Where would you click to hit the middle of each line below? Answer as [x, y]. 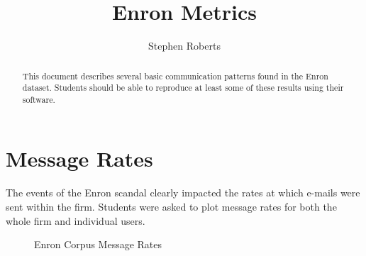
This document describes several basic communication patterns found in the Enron [175, 76]
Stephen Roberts [184, 46]
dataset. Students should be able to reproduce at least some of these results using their [183, 88]
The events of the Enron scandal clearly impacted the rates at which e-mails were [183, 193]
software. [39, 99]
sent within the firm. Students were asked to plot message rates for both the [171, 207]
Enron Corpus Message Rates [98, 244]
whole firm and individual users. [76, 220]
